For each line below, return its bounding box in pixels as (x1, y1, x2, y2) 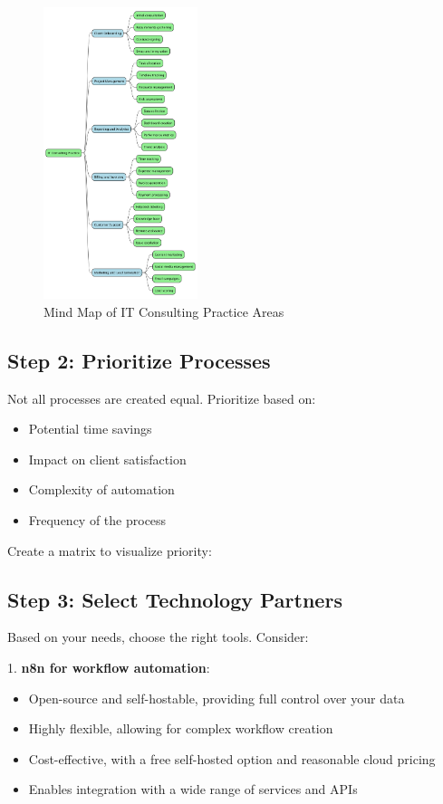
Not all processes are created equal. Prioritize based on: (7, 388, 316, 407)
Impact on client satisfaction (28, 449, 187, 468)
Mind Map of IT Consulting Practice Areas (43, 301, 284, 321)
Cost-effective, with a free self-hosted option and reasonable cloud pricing (28, 749, 436, 768)
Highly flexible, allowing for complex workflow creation (28, 719, 333, 738)
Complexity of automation (28, 480, 175, 499)
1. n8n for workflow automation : (7, 657, 210, 676)
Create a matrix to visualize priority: (7, 541, 212, 560)
